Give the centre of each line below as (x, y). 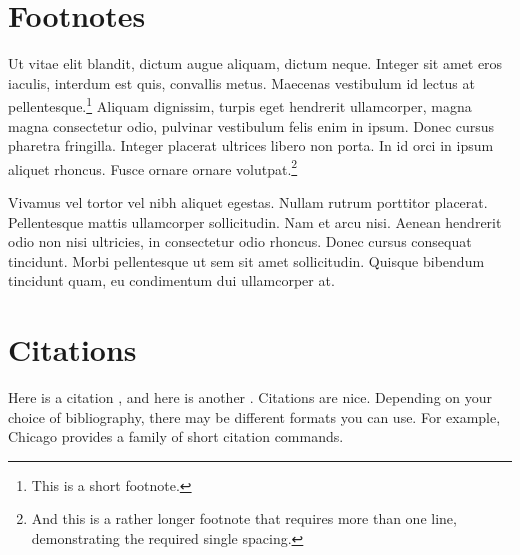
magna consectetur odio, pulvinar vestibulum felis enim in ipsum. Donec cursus (251, 125)
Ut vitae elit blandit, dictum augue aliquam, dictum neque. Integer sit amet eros (255, 63)
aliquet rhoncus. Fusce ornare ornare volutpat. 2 (153, 167)
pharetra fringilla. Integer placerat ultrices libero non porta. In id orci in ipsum (251, 145)
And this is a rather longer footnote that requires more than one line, (244, 518)
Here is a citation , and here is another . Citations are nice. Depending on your (250, 397)
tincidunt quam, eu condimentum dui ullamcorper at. (171, 280)
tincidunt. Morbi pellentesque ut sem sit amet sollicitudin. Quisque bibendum (246, 260)
